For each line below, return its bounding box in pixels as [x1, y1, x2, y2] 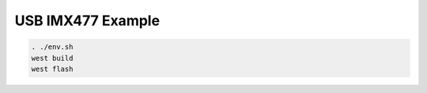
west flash [31, 64, 74, 73]
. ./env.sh [31, 43, 74, 51]
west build [31, 54, 74, 62]
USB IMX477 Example [14, 12, 161, 29]
